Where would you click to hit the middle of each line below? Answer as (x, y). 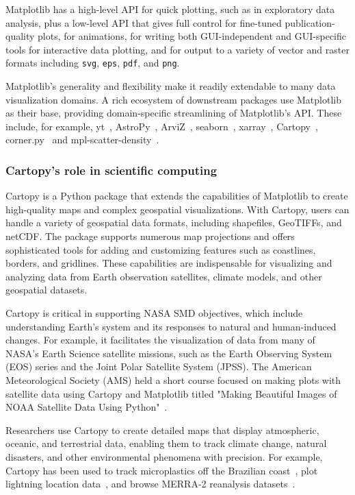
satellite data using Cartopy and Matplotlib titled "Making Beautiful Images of (171, 393)
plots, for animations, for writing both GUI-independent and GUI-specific (192, 36)
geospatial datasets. (47, 290)
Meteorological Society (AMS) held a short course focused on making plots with (173, 379)
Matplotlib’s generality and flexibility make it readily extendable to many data (171, 86)
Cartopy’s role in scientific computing (111, 170)
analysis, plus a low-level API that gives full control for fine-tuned (144, 22)
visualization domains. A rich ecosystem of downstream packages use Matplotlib (173, 99)
